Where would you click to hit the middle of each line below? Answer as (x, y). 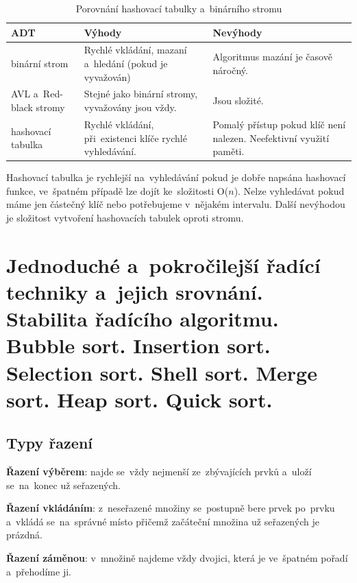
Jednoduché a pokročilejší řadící (163, 264)
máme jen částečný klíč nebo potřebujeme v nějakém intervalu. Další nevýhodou (176, 204)
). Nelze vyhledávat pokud (289, 190)
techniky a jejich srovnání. (135, 291)
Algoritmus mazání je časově (272, 57)
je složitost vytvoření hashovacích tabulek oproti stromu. (125, 217)
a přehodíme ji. (39, 571)
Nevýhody (237, 32)
